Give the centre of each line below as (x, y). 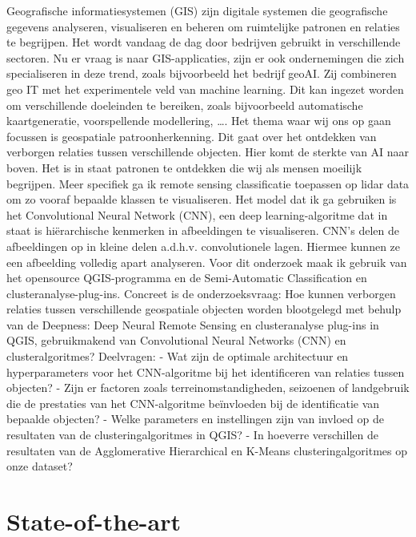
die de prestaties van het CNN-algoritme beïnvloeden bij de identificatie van (193, 403)
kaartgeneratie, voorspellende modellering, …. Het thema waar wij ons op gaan (199, 121)
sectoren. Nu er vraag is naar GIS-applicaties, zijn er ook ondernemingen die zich (206, 57)
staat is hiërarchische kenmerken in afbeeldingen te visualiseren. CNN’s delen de (203, 230)
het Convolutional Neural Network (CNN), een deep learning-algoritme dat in (197, 214)
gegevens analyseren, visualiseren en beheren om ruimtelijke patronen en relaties (203, 26)
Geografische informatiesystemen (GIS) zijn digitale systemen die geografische (197, 10)
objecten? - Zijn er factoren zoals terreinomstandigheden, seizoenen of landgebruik (208, 388)
